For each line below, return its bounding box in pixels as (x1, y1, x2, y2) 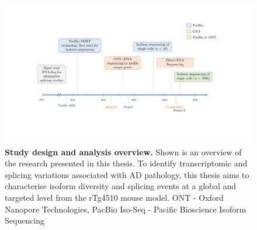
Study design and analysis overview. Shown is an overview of (5, 145, 242, 158)
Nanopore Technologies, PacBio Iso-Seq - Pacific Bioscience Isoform (5, 203, 246, 215)
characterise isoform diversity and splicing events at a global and (5, 180, 237, 192)
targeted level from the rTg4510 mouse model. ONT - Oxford (5, 191, 224, 204)
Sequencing (5, 214, 45, 226)
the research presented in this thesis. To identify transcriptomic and (5, 157, 248, 169)
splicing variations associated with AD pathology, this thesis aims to (5, 168, 249, 180)
